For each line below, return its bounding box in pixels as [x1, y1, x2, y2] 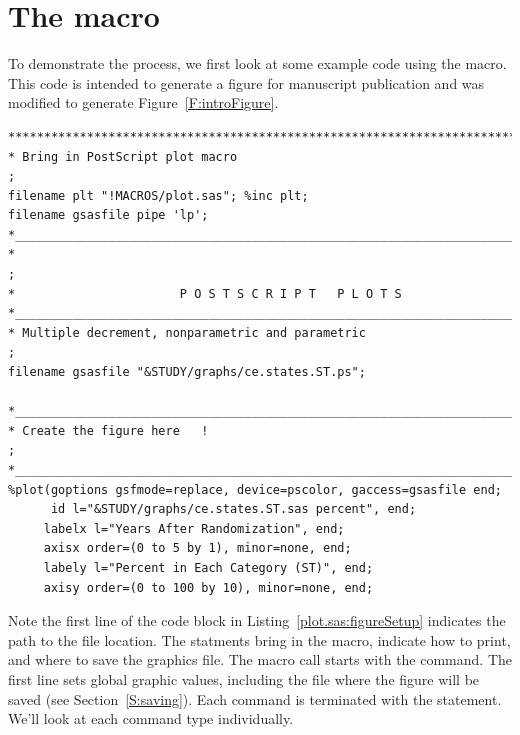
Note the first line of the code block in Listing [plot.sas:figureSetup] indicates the [8, 610, 506, 631]
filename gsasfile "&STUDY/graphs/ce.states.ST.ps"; [8, 365, 366, 380]
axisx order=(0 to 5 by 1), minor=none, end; [43, 541, 352, 556]
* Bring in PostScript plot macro [8, 149, 238, 164]
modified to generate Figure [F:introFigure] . [8, 92, 279, 113]
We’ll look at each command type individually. [8, 708, 294, 729]
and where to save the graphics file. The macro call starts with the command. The [8, 649, 513, 670]
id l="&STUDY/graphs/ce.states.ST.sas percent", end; [50, 502, 417, 517]
